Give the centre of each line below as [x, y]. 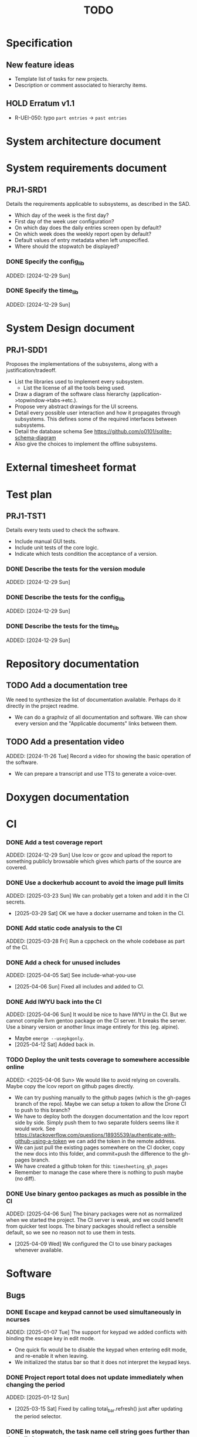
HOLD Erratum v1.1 [40, 103]
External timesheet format [71, 468]
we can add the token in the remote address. [122, 1141]
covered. [17, 868]
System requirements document [86, 168]
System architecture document [84, 141]
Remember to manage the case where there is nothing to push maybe [99, 1172]
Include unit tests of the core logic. [57, 548]
